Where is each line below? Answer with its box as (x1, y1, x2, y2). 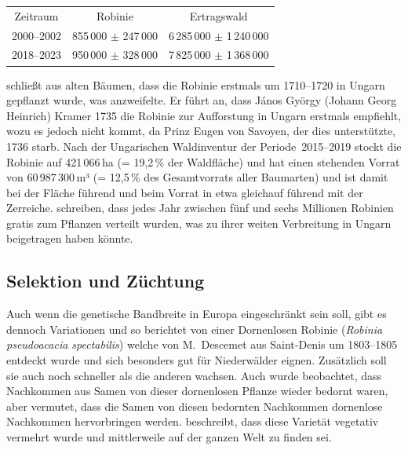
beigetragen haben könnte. (6, 230, 133, 247)
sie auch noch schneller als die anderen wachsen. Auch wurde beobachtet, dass (6, 367, 382, 383)
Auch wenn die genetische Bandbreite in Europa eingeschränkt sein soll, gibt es (6, 305, 387, 322)
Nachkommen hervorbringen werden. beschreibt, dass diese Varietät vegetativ (6, 413, 379, 430)
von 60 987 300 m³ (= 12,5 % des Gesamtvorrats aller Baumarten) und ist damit (6, 169, 388, 185)
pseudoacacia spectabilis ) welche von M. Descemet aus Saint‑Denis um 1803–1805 (6, 336, 398, 353)
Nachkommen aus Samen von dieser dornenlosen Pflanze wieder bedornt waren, (6, 382, 388, 399)
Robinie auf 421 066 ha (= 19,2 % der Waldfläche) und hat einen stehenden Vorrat (6, 153, 400, 170)
